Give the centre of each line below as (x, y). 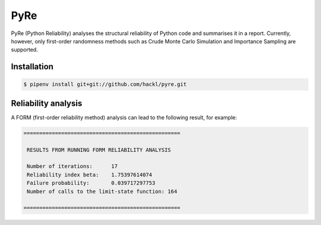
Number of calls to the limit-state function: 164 (102, 191)
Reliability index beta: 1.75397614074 (90, 175)
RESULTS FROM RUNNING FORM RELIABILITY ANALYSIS (99, 150)
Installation (32, 67)
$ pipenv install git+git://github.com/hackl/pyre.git (105, 84)
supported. (24, 50)
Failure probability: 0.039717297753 (91, 183)
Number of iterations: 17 (73, 167)
